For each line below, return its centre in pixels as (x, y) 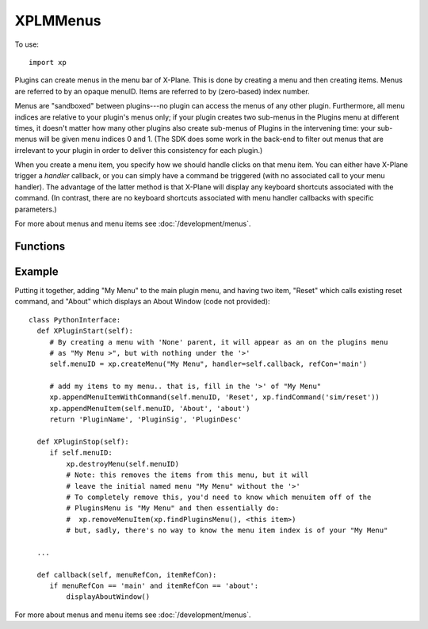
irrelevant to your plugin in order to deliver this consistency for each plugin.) (139, 150)
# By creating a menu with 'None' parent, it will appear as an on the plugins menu (219, 342)
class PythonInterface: (75, 320)
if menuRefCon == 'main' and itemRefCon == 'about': (154, 586)
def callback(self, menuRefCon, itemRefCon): (127, 575)
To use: (27, 44)
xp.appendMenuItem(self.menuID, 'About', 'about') (150, 408)
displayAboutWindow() (108, 597)
